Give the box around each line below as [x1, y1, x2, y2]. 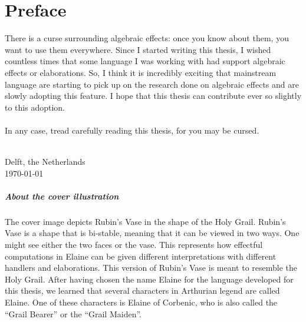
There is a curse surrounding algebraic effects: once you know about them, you [5, 32, 289, 44]
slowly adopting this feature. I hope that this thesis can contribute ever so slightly [5, 89, 302, 102]
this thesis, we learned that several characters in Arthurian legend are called [5, 284, 280, 297]
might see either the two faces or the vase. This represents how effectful [5, 238, 263, 250]
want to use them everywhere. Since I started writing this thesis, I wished [5, 43, 271, 55]
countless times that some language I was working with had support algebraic [5, 55, 285, 67]
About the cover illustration [5, 190, 119, 202]
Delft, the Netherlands [5, 155, 85, 168]
